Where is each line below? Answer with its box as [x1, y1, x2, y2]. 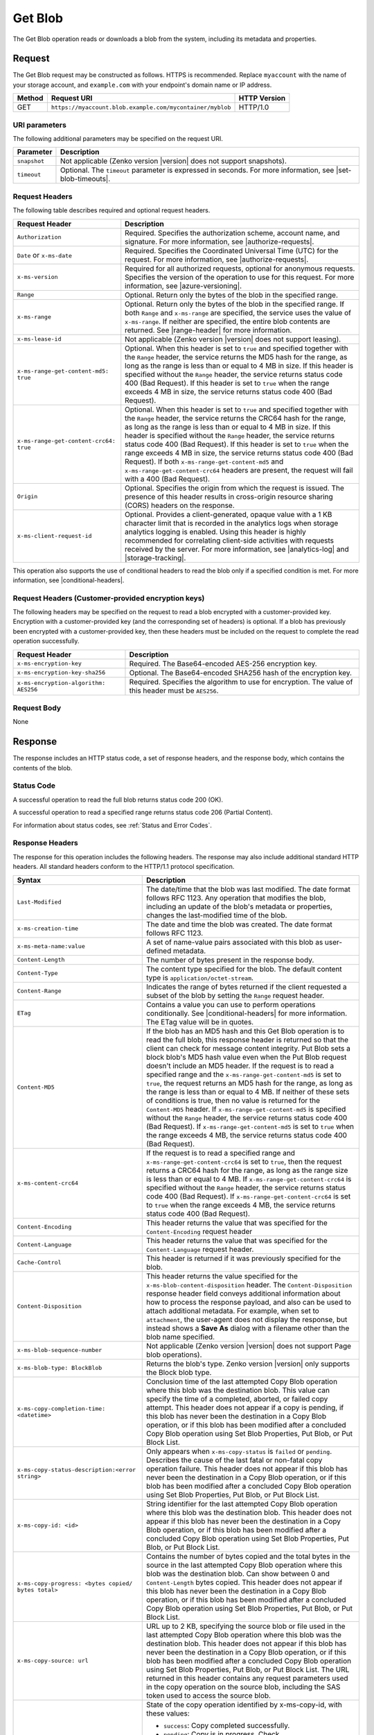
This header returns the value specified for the [145, 1271, 298, 1280]
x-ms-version [17, 273, 58, 281]
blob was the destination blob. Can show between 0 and [145, 1568, 330, 1578]
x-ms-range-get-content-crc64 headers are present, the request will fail [125, 465, 353, 475]
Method [17, 94, 44, 103]
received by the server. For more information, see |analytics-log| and [125, 544, 349, 554]
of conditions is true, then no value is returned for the [145, 1095, 321, 1105]
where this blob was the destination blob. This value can [145, 1385, 330, 1395]
